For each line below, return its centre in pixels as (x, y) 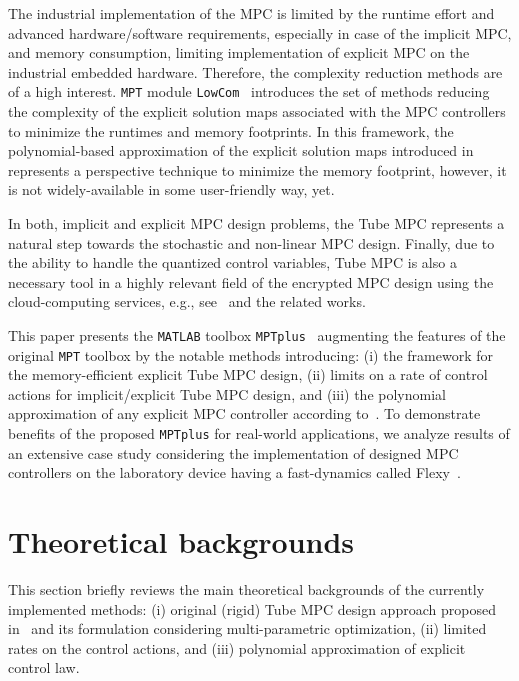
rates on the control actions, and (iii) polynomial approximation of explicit (237, 647)
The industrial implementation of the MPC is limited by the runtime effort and (251, 13)
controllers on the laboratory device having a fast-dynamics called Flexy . (234, 472)
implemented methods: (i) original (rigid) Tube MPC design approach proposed (252, 608)
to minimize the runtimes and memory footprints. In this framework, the (231, 130)
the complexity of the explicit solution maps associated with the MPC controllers (257, 111)
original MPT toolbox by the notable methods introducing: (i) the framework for (250, 354)
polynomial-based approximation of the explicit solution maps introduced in (241, 150)
